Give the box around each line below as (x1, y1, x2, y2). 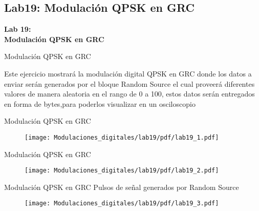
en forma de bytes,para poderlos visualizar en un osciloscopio (4, 98, 196, 109)
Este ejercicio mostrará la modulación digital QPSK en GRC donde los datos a (4, 68, 252, 79)
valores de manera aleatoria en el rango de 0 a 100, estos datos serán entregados (4, 88, 255, 99)
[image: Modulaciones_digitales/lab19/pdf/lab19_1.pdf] (25, 133, 219, 141)
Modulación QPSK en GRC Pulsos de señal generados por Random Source (4, 181, 239, 192)
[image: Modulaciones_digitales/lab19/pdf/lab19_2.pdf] (25, 167, 219, 175)
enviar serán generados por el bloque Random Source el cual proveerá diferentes (4, 78, 255, 89)
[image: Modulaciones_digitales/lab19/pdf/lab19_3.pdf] (25, 200, 219, 207)
